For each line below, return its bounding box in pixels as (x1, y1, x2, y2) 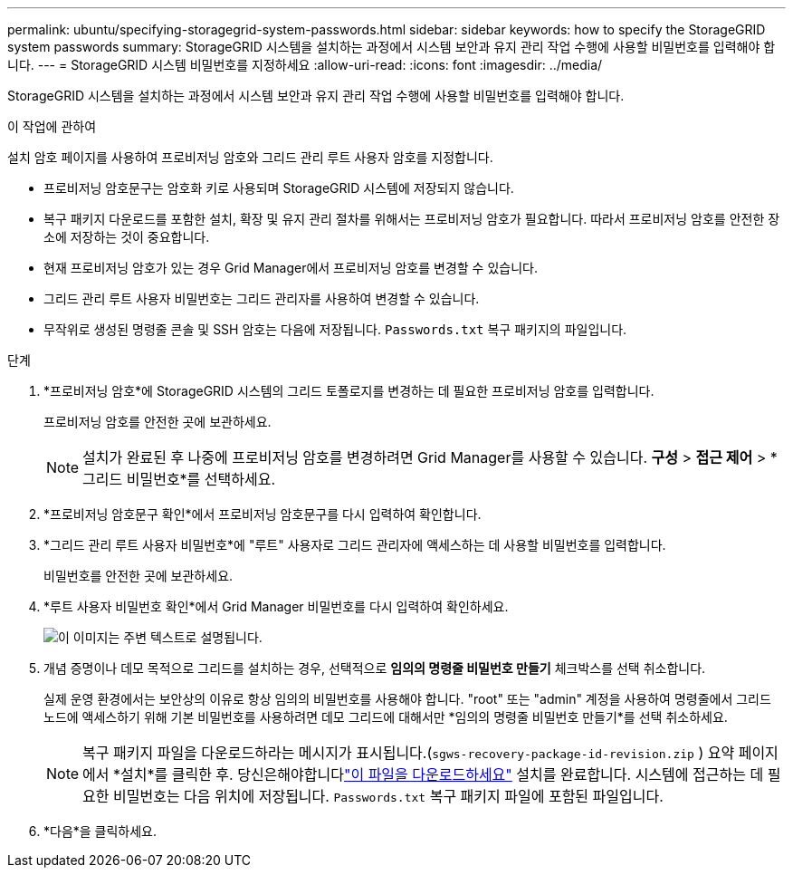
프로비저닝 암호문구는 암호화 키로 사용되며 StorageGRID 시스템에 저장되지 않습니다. (43, 180, 514, 196)
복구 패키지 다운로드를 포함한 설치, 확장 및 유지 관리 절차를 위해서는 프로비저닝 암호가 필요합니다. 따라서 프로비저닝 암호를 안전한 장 (43, 211, 780, 226)
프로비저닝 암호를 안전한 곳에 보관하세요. (43, 414, 272, 429)
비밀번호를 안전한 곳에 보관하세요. (43, 568, 234, 583)
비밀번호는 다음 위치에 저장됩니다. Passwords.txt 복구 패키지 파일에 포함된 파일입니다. (113, 787, 664, 805)
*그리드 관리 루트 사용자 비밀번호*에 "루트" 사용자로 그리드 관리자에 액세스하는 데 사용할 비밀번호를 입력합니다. (43, 537, 666, 553)
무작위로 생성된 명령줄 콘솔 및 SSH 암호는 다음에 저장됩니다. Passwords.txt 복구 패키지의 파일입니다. (43, 322, 627, 337)
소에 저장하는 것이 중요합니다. (43, 229, 210, 245)
